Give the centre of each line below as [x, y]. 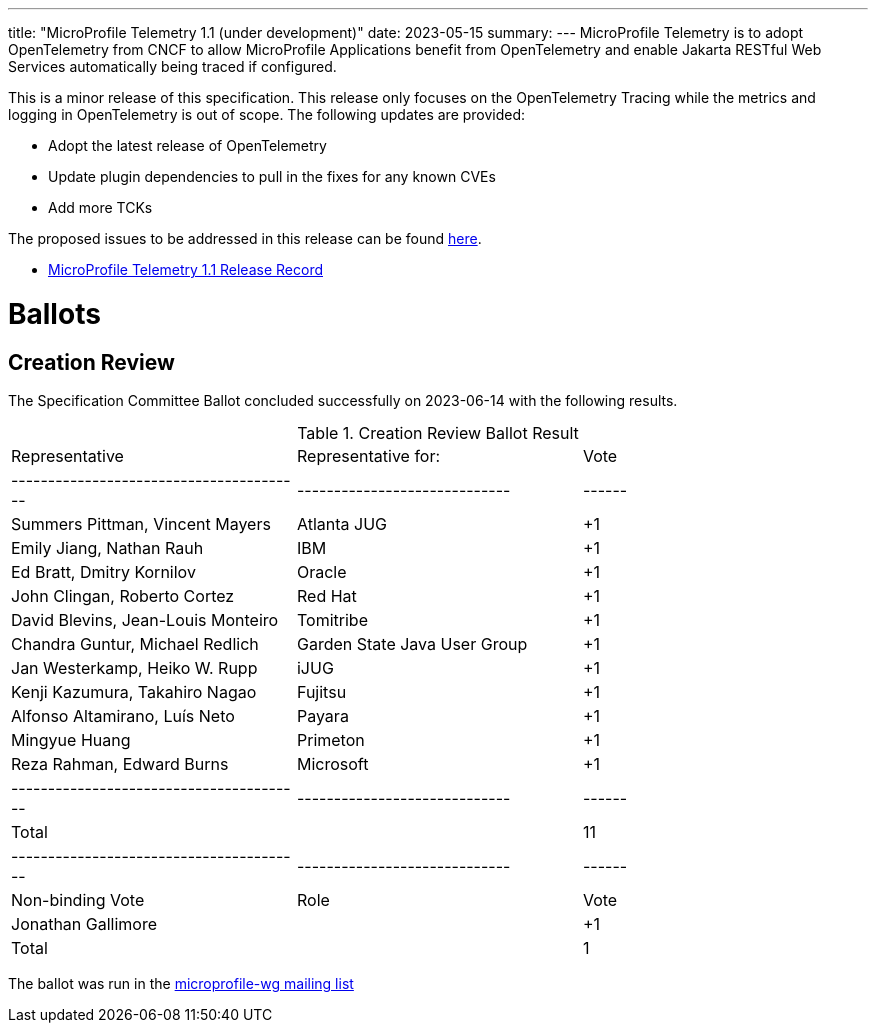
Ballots [54, 313]
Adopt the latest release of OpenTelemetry [187, 145]
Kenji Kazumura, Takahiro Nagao [134, 691]
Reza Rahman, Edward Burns [120, 763]
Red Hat [326, 595]
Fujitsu [321, 691]
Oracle [321, 571]
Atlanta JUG [342, 523]
